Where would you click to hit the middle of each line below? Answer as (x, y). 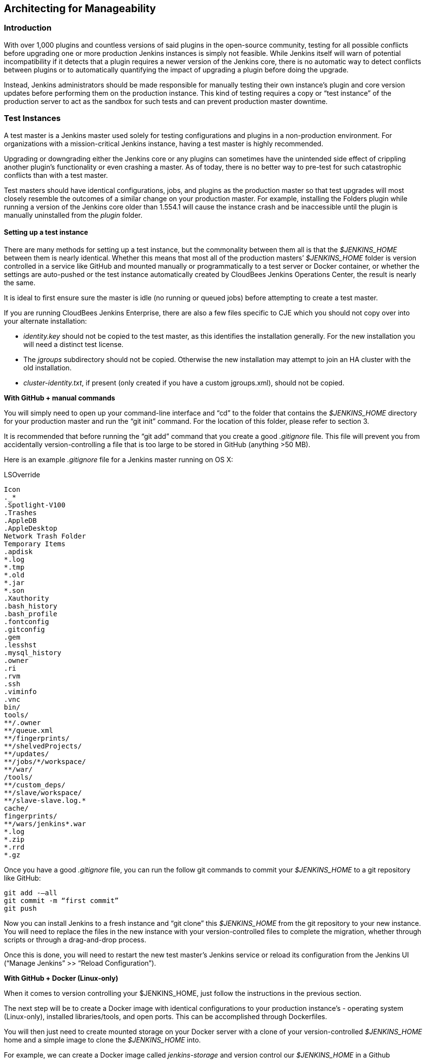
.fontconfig (27, 621)
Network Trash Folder (45, 536)
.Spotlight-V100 (35, 505)
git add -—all (31, 893)
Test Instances (32, 118)
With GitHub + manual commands (60, 398)
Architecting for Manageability (80, 9)
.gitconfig (25, 629)
